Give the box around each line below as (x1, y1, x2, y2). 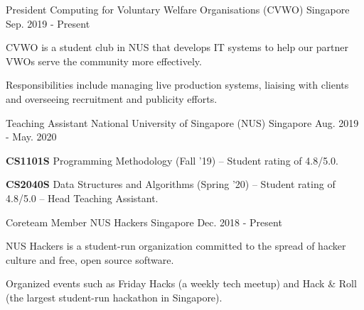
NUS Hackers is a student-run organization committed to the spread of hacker (6, 238, 346, 253)
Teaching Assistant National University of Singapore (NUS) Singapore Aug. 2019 (6, 115, 359, 130)
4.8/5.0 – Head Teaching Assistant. (6, 190, 159, 205)
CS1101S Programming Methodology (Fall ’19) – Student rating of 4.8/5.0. (6, 153, 338, 167)
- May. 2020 (6, 129, 57, 144)
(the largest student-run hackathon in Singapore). (6, 289, 223, 304)
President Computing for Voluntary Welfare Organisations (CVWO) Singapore (6, 2, 350, 16)
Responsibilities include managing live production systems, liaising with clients (6, 77, 349, 92)
